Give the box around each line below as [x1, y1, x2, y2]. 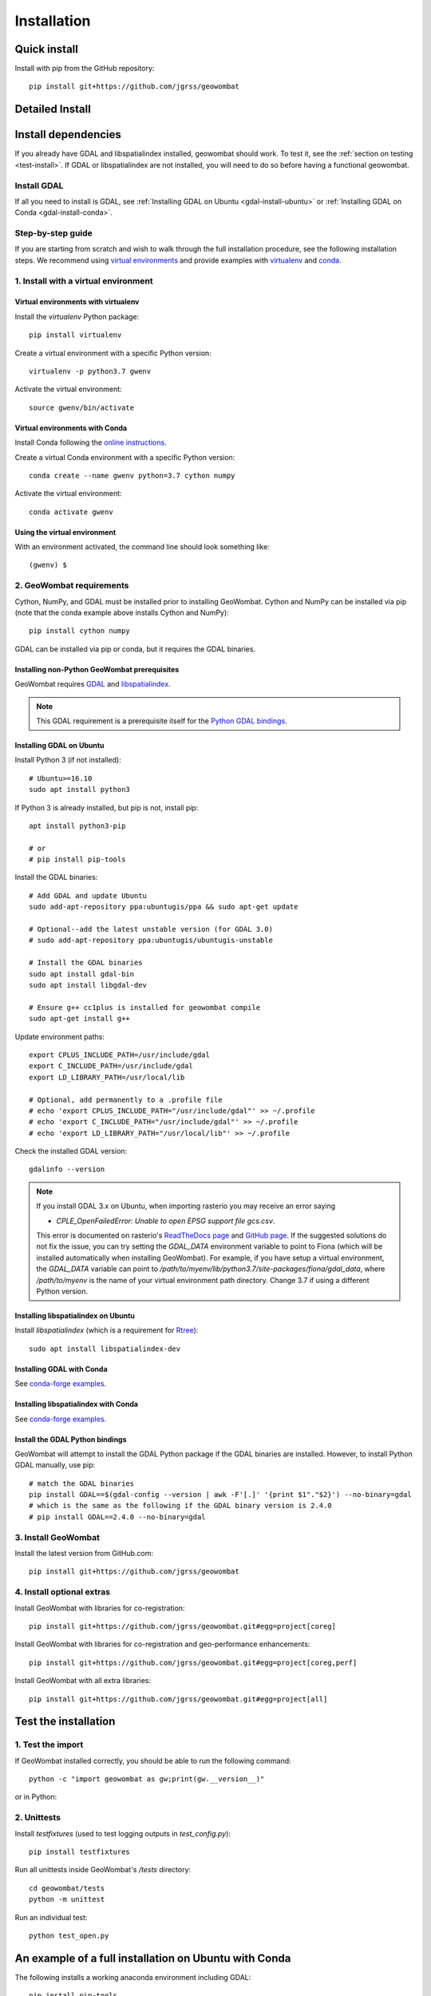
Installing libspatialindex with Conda [14, 1400, 139, 1409]
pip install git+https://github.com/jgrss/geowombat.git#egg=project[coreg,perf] [29, 1657, 358, 1667]
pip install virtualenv [29, 331, 122, 339]
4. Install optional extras [14, 1586, 111, 1598]
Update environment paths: [14, 1032, 105, 1041]
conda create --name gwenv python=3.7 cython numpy [29, 471, 235, 480]
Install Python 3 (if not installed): [14, 755, 121, 765]
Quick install [14, 42, 79, 56]
